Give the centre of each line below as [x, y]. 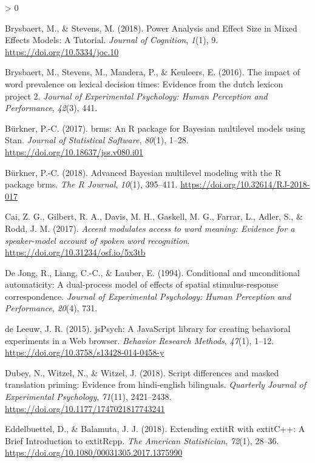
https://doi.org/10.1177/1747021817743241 [85, 408]
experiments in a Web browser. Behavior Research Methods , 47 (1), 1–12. [140, 340]
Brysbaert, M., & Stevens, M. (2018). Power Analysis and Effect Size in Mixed [151, 28]
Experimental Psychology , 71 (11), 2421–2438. [88, 397]
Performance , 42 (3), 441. [51, 108]
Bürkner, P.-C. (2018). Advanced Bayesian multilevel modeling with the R [143, 172]
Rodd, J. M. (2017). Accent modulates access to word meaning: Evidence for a [150, 228]
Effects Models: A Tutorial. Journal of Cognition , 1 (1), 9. [112, 40]
